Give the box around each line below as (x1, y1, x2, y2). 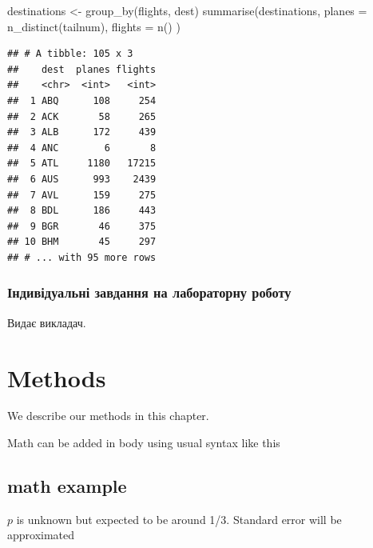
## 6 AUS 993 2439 (7, 173, 157, 185)
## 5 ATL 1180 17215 (7, 158, 157, 170)
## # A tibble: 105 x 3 (7, 48, 133, 60)
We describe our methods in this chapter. (7, 407, 209, 424)
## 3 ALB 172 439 (7, 126, 157, 138)
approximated (7, 526, 75, 543)
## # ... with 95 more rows (7, 251, 157, 263)
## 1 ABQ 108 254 (7, 94, 157, 106)
